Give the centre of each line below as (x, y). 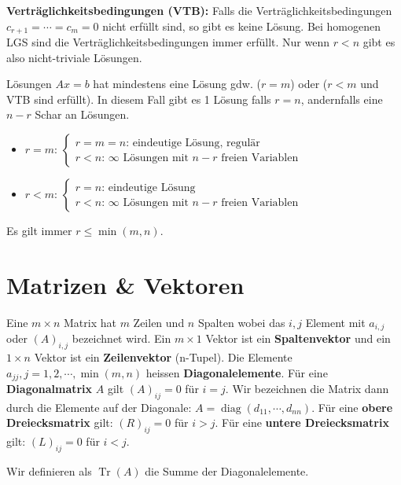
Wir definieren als (49, 471)
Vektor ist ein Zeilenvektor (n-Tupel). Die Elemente (163, 356)
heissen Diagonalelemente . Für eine (237, 372)
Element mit (335, 322)
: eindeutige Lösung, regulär (193, 143)
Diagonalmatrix (50, 389)
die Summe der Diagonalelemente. (227, 471)
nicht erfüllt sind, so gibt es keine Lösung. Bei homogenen (242, 26)
